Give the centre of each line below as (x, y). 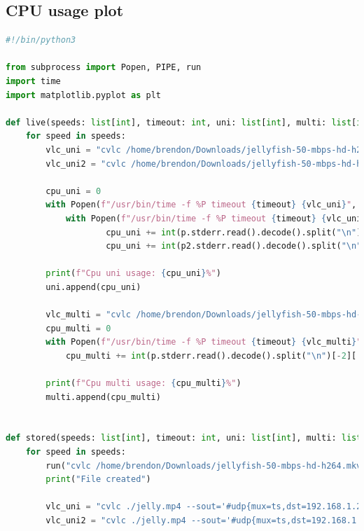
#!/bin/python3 (41, 40)
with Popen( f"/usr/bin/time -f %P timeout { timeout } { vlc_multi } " (204, 342)
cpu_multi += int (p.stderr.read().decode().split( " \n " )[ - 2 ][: (213, 356)
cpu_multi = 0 (78, 328)
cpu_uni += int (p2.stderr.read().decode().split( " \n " (234, 246)
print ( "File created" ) (98, 480)
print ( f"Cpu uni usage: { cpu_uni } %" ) (133, 274)
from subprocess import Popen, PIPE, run (104, 68)
